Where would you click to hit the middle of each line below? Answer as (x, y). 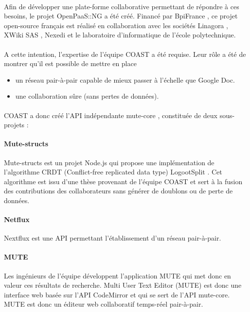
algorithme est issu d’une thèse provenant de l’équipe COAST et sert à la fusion (123, 181)
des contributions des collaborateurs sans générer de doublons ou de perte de (118, 191)
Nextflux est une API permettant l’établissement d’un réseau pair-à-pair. (113, 238)
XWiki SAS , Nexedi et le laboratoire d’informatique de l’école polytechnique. (120, 35)
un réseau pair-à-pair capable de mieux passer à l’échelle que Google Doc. (125, 79)
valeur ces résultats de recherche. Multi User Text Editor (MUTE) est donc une (123, 285)
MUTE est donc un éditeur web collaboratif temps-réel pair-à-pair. (104, 304)
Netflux (17, 219)
